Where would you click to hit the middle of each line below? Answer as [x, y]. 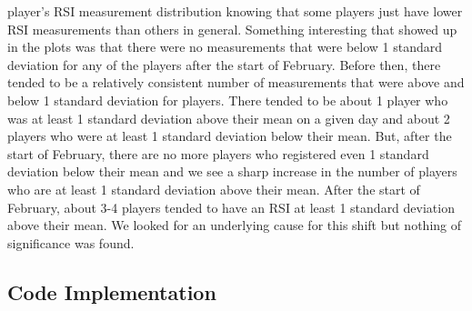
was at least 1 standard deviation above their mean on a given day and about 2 [229, 118]
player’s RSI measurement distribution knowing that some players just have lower [235, 11]
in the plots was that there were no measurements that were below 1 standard [225, 47]
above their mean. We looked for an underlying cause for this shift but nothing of [234, 225]
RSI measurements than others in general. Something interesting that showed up [232, 29]
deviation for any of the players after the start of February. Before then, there [224, 64]
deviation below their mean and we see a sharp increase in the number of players [232, 171]
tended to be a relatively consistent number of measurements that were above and [236, 82]
